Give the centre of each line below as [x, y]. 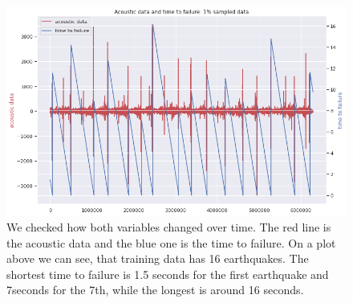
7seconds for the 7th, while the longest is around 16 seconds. [155, 290]
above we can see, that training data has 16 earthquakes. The [158, 258]
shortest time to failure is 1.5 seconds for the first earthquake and [168, 274]
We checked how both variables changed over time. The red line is [169, 227]
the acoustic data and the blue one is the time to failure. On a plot [171, 242]
